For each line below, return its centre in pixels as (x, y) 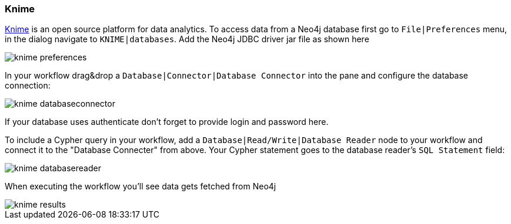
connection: (28, 86)
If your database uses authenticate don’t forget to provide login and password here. (167, 122)
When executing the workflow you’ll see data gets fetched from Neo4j (141, 186)
